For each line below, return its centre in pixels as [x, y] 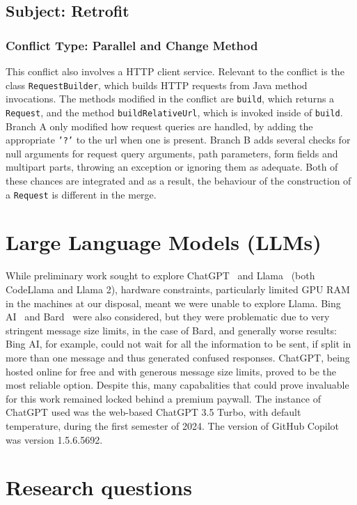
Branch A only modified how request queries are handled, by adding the [159, 126]
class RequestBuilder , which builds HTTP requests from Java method [157, 85]
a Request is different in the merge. [81, 194]
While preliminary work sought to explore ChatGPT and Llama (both [160, 275]
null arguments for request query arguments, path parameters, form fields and [172, 153]
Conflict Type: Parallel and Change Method [132, 45]
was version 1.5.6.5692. [54, 439]
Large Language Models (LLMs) [164, 242]
